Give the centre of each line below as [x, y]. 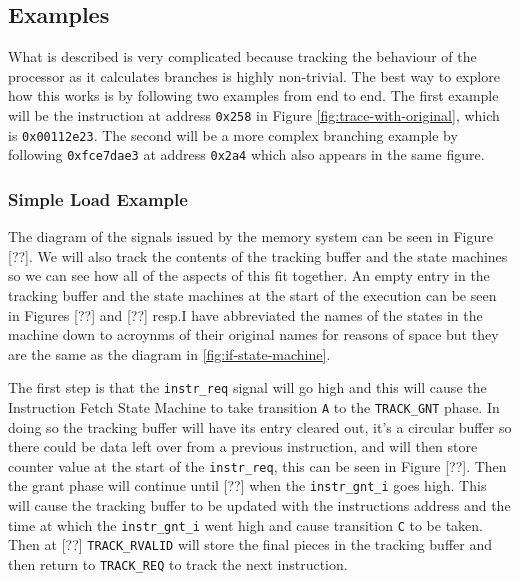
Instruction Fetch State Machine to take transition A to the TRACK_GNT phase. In [254, 406]
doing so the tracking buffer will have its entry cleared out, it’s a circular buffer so [260, 426]
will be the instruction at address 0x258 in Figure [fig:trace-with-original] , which [254, 114]
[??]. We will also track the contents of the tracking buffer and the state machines [258, 255]
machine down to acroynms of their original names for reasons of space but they [253, 334]
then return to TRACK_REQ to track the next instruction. [178, 564]
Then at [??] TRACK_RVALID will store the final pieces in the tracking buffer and [250, 544]
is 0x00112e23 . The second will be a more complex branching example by [233, 134]
